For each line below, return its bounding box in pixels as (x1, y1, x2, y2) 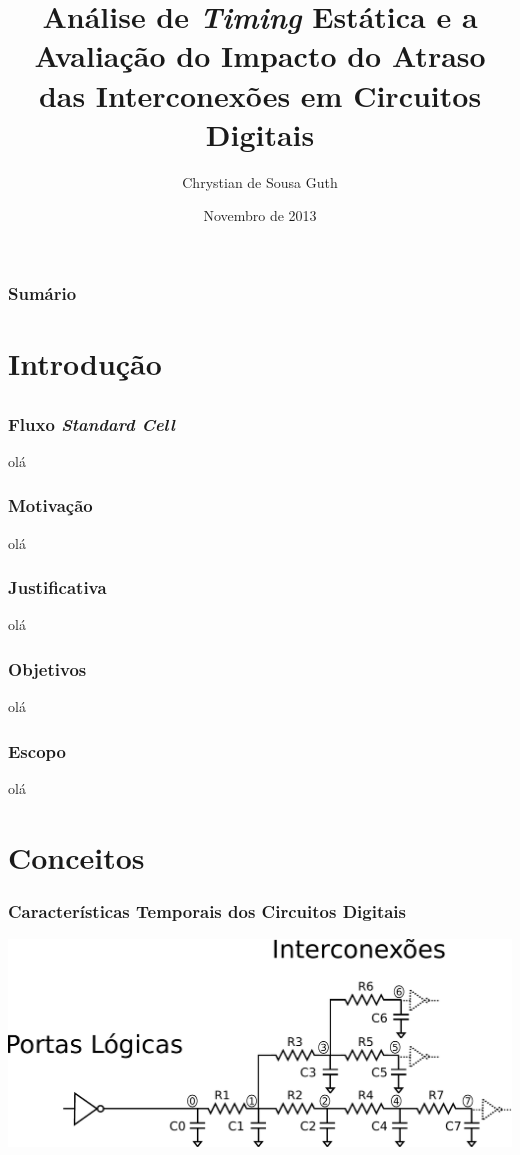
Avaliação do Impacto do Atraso (34, 35, 486, 76)
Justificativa (8, 575, 107, 600)
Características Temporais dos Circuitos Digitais (8, 899, 407, 923)
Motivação (8, 493, 93, 518)
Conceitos (8, 836, 145, 877)
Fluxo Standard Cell (8, 411, 175, 436)
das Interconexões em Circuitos (38, 74, 482, 115)
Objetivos (8, 657, 87, 681)
